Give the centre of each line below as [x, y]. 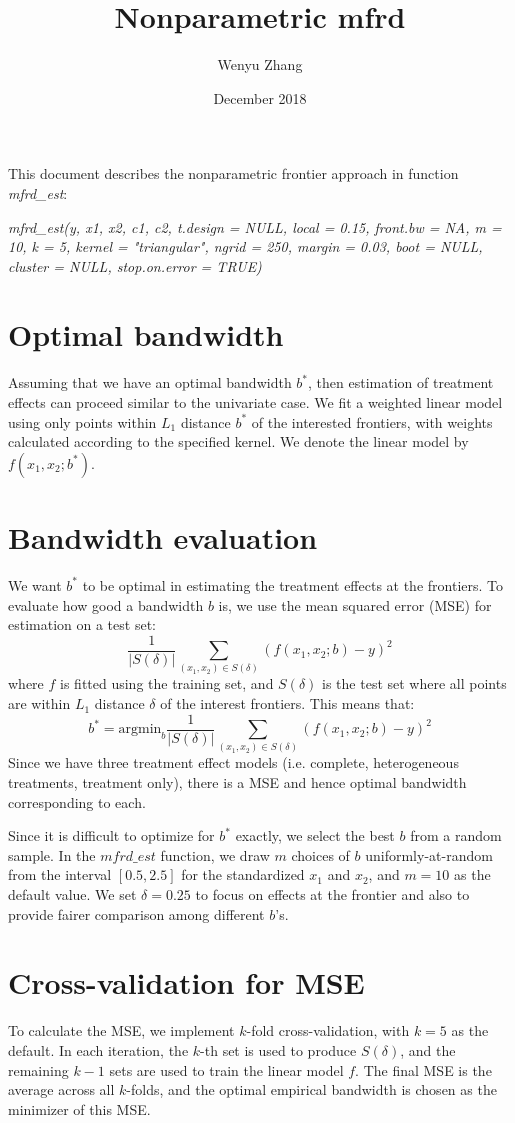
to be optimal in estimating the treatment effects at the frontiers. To [292, 584]
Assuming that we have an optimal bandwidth [150, 382]
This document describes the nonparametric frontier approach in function [233, 173]
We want [35, 584]
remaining [38, 1069]
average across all [61, 1089]
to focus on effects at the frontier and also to [332, 894]
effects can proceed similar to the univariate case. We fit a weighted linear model [255, 402]
